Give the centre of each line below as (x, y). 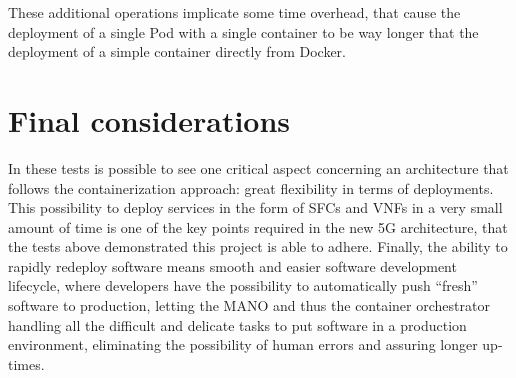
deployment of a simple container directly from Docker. (177, 51)
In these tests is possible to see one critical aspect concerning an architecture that (258, 167)
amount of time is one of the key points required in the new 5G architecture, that (258, 226)
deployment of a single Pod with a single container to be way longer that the (243, 31)
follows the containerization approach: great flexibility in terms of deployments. (251, 187)
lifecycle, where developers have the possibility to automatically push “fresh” (243, 285)
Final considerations (149, 119)
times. (26, 363)
